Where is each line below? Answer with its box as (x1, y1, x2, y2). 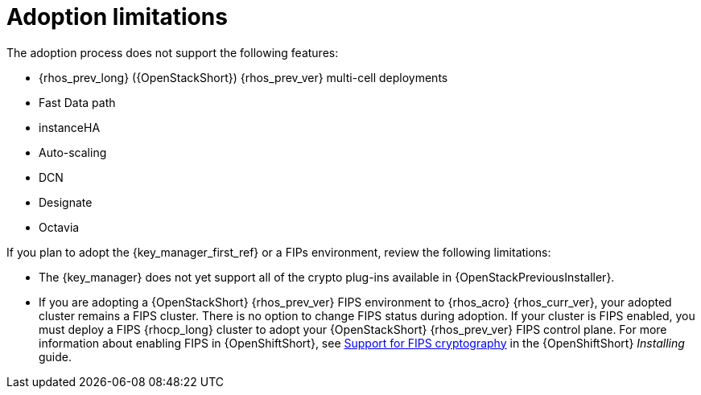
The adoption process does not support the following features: (6, 45, 339, 60)
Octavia (39, 220, 80, 234)
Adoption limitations (6, 3, 228, 31)
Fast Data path (39, 95, 116, 109)
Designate (39, 195, 93, 209)
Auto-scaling (39, 145, 107, 159)
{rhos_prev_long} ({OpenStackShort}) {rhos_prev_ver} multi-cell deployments (39, 70, 448, 84)
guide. (39, 349, 72, 364)
